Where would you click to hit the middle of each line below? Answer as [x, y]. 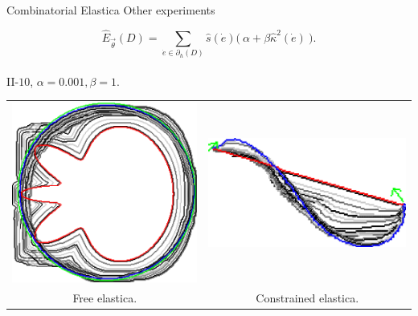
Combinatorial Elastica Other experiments [111, 10]
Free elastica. [105, 297]
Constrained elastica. [307, 297]
